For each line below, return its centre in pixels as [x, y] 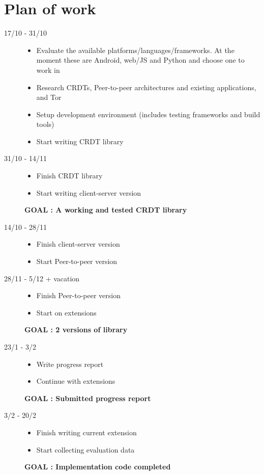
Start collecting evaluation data [85, 449]
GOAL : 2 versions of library [76, 329]
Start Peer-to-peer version [77, 261]
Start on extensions [66, 312]
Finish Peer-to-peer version [78, 295]
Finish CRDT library [69, 176]
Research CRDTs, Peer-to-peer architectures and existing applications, [146, 87]
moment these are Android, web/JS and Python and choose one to [140, 60]
